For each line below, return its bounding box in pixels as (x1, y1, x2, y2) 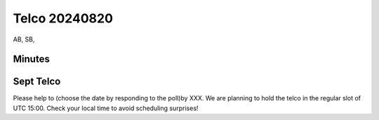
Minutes (13, 53, 51, 65)
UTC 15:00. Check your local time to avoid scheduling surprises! (13, 104, 199, 112)
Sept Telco (13, 76, 61, 88)
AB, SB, (13, 35, 35, 44)
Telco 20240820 (13, 11, 114, 26)
